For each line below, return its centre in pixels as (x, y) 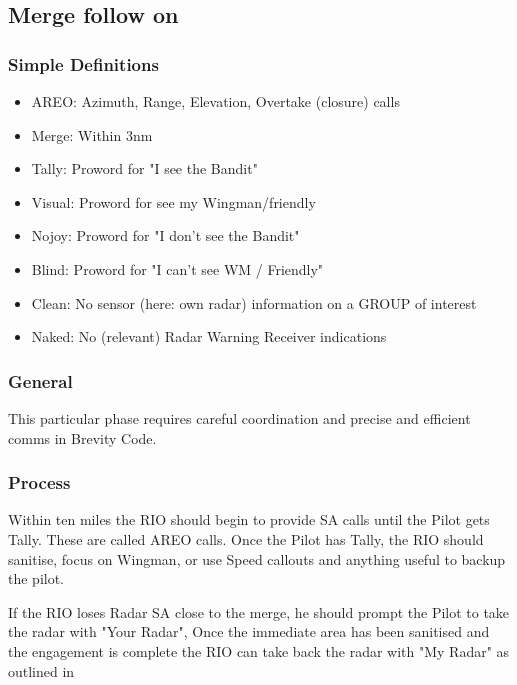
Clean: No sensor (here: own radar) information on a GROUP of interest (254, 302)
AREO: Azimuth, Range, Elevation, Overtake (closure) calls (215, 101)
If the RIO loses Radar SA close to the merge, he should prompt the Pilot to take (259, 611)
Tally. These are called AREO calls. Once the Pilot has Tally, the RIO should (246, 538)
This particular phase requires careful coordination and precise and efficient (239, 417)
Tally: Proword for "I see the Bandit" (144, 168)
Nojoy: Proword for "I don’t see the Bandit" (165, 235)
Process (39, 482)
